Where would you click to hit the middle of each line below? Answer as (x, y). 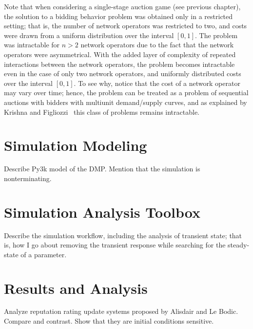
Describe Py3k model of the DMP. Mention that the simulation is (102, 169)
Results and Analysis (76, 288)
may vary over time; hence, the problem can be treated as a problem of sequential (126, 93)
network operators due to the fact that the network (157, 45)
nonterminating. (28, 178)
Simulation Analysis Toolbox (102, 212)
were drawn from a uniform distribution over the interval (89, 35)
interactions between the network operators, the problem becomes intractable (119, 64)
